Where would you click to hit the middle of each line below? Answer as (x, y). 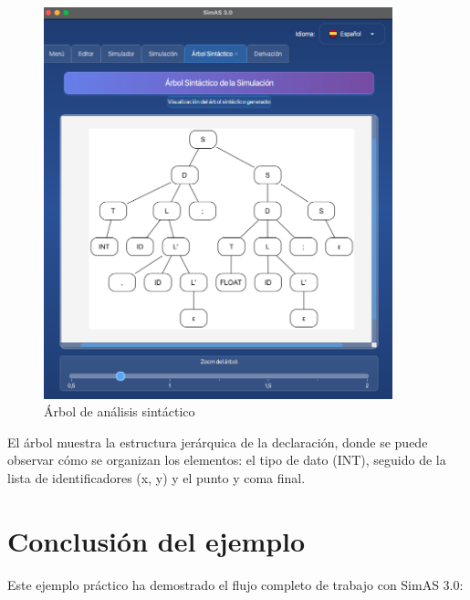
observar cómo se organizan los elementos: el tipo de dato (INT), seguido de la (227, 460)
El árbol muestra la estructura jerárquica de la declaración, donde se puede (218, 442)
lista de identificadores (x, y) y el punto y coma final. (157, 477)
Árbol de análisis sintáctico (120, 411)
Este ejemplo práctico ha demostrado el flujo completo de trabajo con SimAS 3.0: (235, 584)
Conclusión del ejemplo (157, 540)
